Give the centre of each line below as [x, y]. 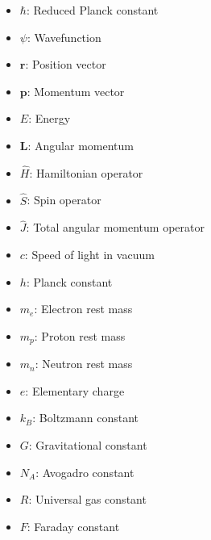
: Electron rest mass [83, 309]
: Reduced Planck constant [92, 10]
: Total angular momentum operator [115, 227]
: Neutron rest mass [84, 364]
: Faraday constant [73, 526]
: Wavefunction [64, 37]
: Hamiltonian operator [86, 172]
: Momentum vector [76, 91]
